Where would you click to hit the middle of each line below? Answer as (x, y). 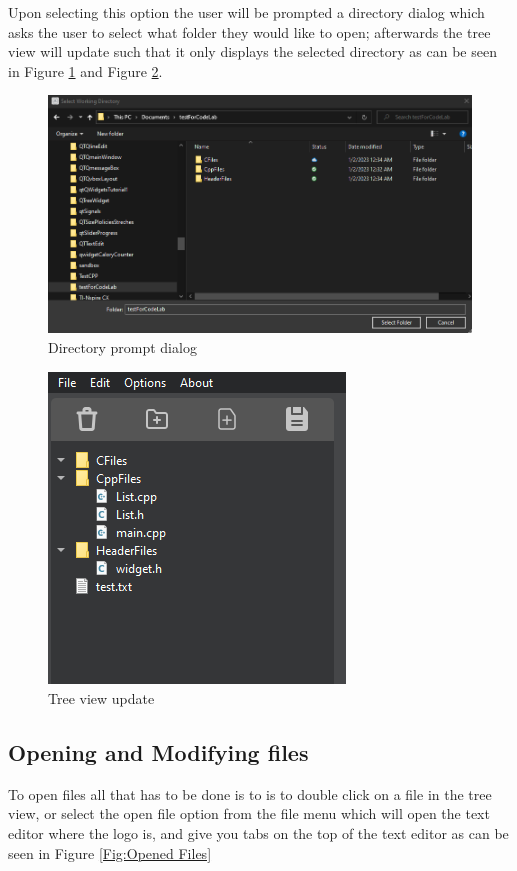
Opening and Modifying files (158, 752)
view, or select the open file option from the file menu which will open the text (249, 813)
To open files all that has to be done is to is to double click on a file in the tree (250, 793)
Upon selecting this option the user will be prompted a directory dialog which (246, 12)
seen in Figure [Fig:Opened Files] (110, 852)
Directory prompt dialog (122, 346)
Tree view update (101, 698)
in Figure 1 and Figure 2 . (85, 70)
